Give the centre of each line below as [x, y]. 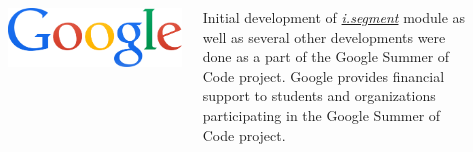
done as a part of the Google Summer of [326, 56]
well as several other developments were [324, 36]
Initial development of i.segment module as [334, 17]
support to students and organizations [319, 95]
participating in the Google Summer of [321, 114]
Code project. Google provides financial [323, 75]
